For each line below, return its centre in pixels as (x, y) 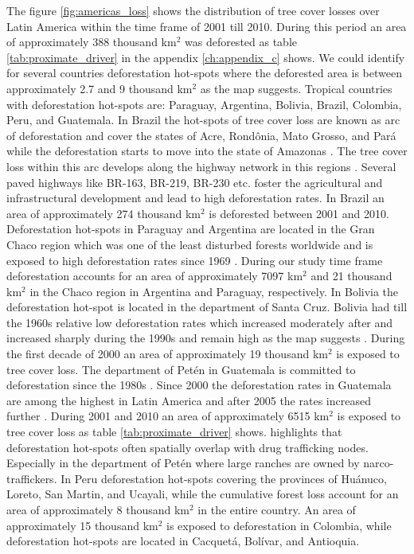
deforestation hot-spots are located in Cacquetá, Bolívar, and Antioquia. (183, 541)
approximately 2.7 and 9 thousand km (100, 88)
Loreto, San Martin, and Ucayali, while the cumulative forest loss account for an (203, 494)
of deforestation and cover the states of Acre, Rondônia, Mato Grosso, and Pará (201, 135)
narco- (379, 463)
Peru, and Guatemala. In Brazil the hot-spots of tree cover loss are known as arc (203, 120)
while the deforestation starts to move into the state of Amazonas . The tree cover (207, 151)
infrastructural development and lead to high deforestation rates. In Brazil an (195, 198)
